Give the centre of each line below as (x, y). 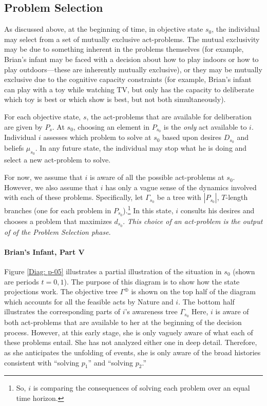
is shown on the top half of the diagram (193, 291)
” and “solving (111, 362)
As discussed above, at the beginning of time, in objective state (104, 29)
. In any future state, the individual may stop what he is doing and (141, 148)
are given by (23, 126)
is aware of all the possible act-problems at (157, 177)
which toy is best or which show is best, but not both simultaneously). (115, 99)
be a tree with (179, 197)
